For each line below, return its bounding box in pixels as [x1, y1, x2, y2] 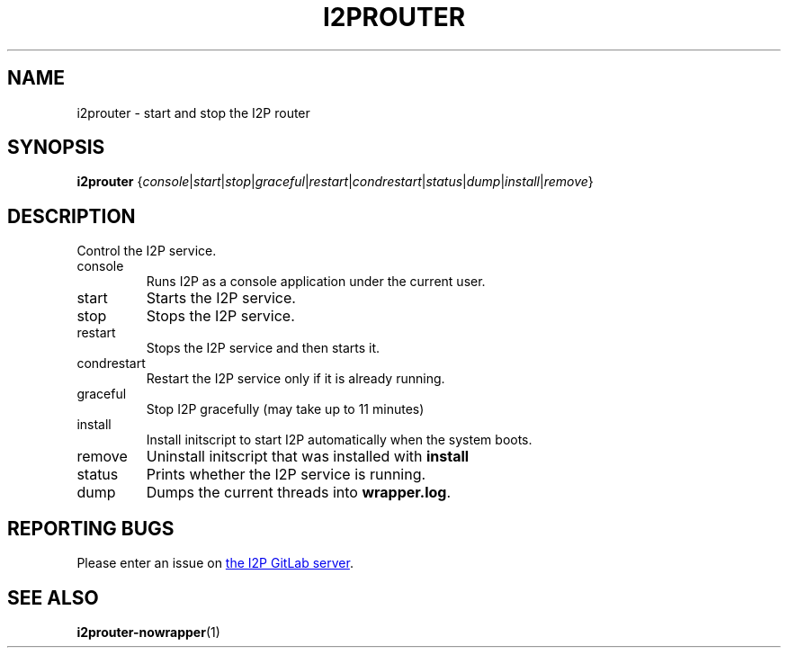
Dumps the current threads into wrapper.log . [146, 483, 452, 502]
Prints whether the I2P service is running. [146, 465, 426, 484]
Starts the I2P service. [146, 289, 296, 308]
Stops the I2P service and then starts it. [146, 340, 381, 356]
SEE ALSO [7, 586, 99, 609]
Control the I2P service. [76, 243, 217, 259]
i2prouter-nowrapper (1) [76, 624, 220, 640]
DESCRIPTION [7, 204, 136, 228]
